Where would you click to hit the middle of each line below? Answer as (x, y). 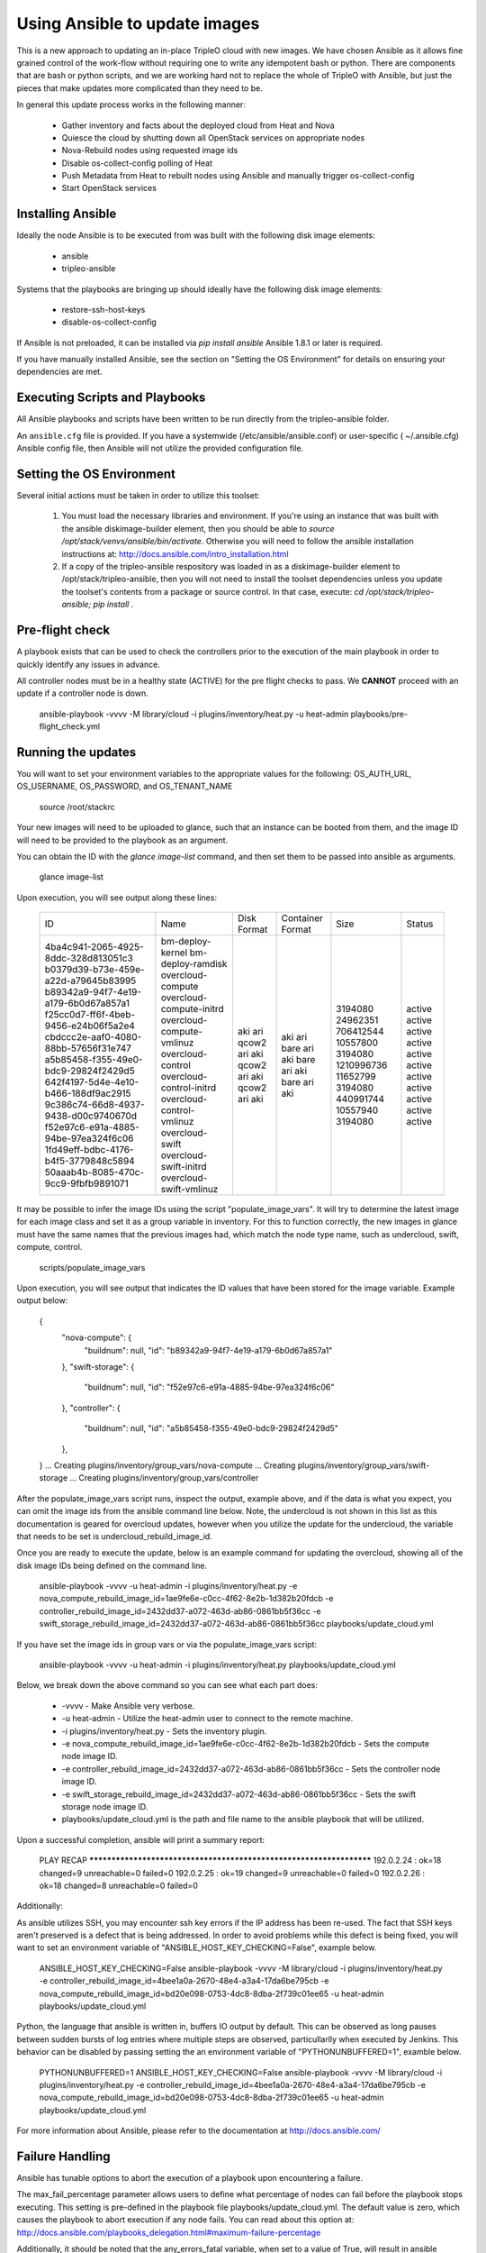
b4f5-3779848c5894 (90, 1161)
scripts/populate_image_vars (92, 1267)
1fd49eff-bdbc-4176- (89, 1150)
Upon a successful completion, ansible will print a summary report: (141, 1839)
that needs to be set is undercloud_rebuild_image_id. (115, 1536)
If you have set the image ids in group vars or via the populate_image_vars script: (167, 1644)
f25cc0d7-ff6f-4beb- (90, 1015)
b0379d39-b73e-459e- (94, 970)
